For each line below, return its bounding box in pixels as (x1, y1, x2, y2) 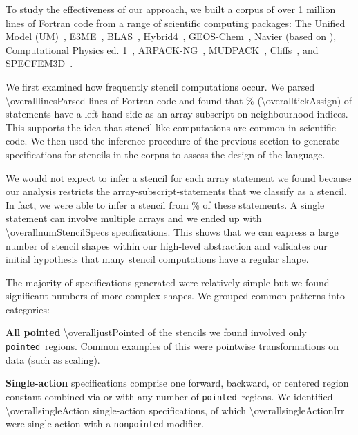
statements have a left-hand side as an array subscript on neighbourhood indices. (6, 107, 348, 121)
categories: (6, 302, 50, 316)
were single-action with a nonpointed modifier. (6, 416, 205, 431)
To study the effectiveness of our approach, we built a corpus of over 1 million (6, 2, 336, 16)
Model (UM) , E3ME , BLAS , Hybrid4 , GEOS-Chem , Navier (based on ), (6, 29, 337, 44)
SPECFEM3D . (6, 56, 73, 71)
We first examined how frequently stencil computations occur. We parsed (6, 79, 315, 93)
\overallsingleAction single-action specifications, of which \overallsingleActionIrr (6, 402, 345, 417)
